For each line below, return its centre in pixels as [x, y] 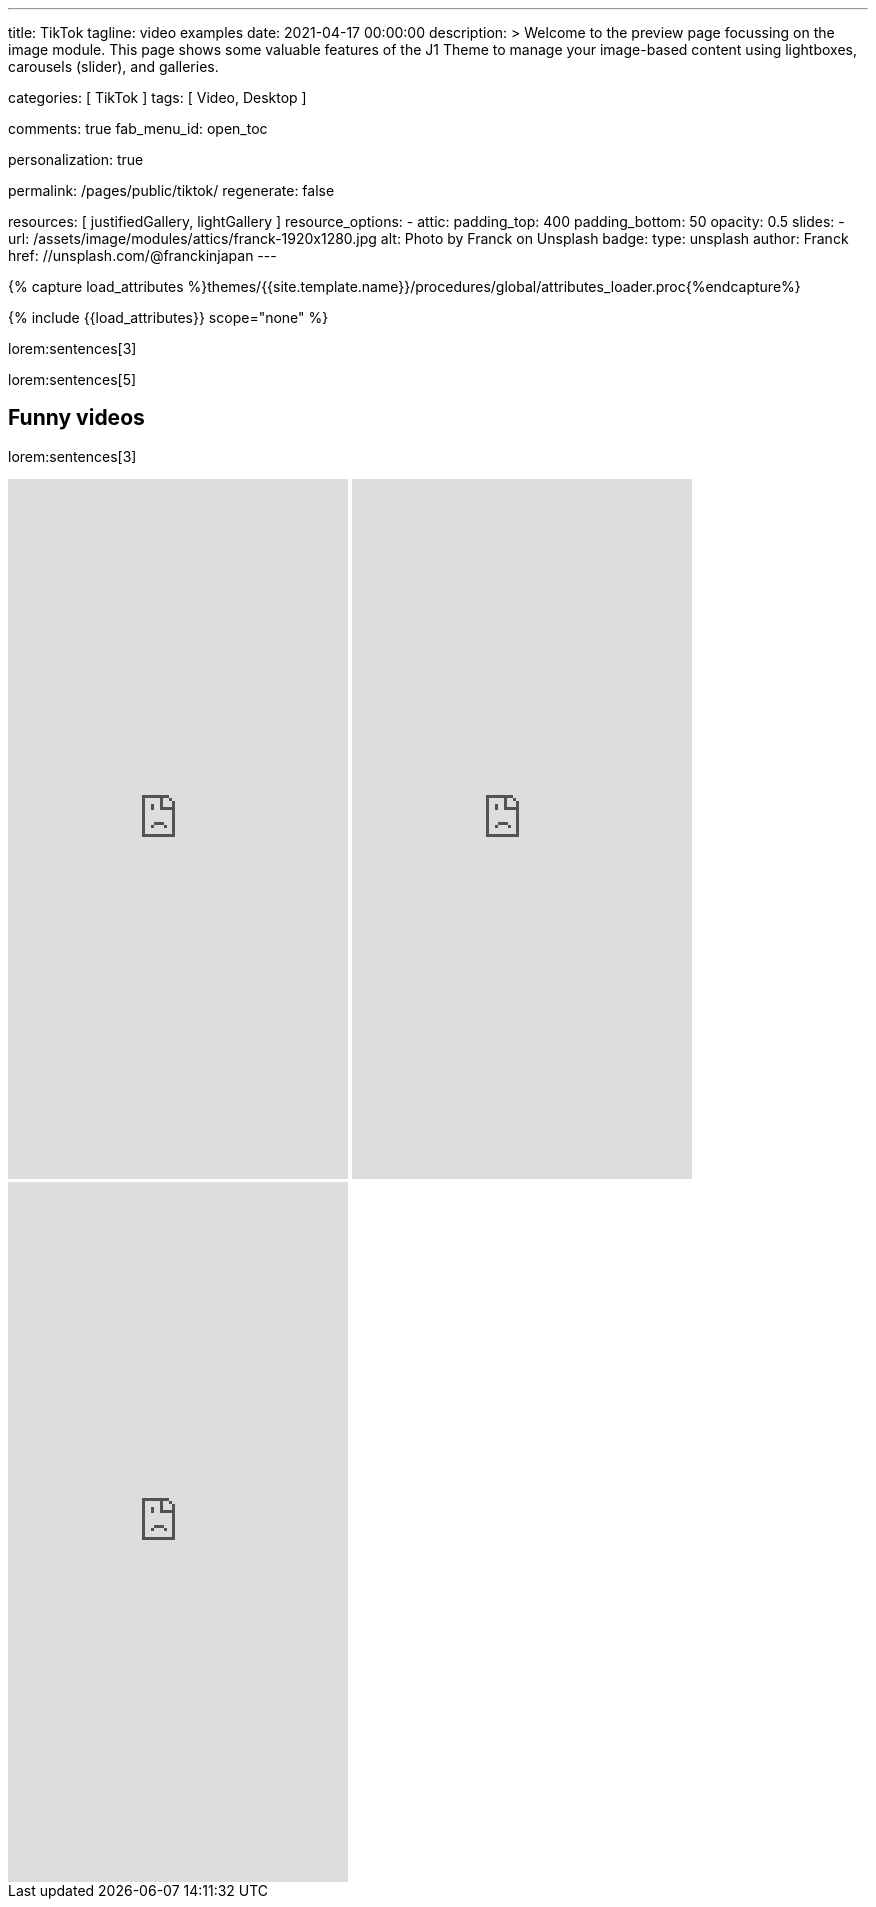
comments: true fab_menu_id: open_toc [138, 128]
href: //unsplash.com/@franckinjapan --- [142, 255]
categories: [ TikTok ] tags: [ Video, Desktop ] [157, 97]
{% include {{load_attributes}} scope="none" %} [168, 317]
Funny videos [76, 418]
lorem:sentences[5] [72, 379]
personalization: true [76, 159]
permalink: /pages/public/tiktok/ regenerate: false [171, 190]
